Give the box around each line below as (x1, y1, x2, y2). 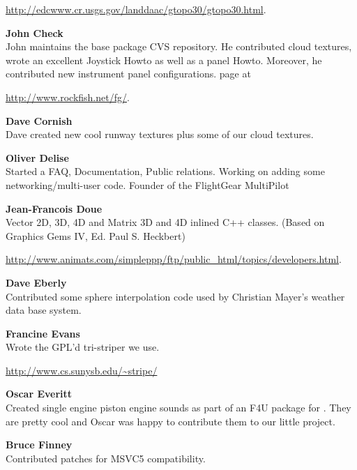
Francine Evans (6, 326, 80, 340)
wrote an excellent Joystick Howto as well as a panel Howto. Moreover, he (6, 52, 322, 67)
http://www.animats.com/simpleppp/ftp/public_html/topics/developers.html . (6, 252, 342, 266)
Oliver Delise (6, 150, 69, 165)
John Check (6, 25, 63, 40)
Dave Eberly (6, 275, 67, 289)
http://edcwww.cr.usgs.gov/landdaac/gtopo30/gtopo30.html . (6, 2, 266, 16)
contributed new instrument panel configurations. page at (6, 66, 251, 81)
